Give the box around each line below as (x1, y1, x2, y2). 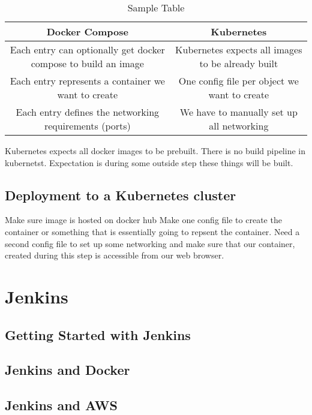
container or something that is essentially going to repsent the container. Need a (5, 225, 300, 237)
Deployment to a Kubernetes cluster (5, 185, 236, 204)
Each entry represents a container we (10, 74, 165, 88)
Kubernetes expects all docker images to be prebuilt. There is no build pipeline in (5, 145, 305, 157)
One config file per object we (178, 74, 299, 88)
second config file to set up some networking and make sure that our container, (5, 237, 295, 249)
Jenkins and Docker (5, 360, 130, 379)
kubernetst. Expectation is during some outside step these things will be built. (5, 156, 293, 169)
